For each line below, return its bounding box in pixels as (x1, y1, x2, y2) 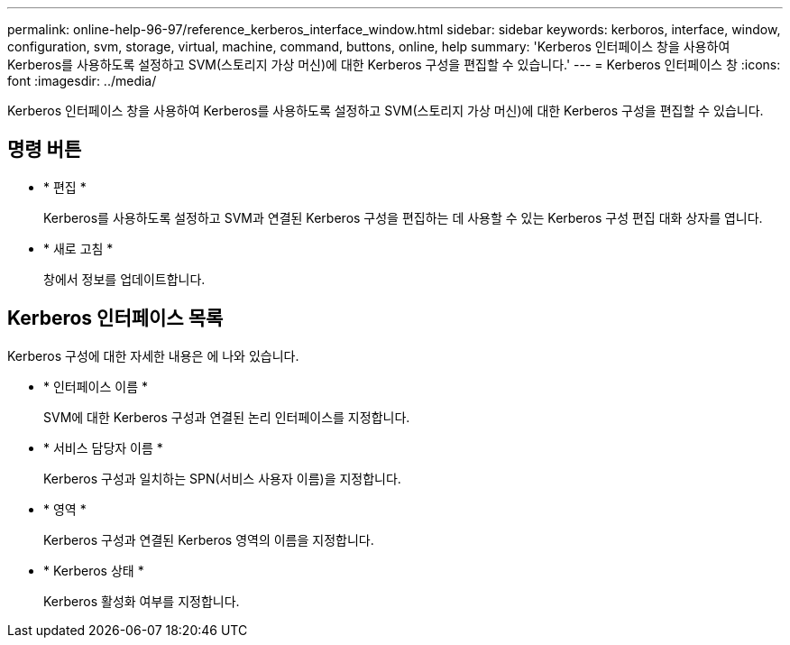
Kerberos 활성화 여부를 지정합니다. (43, 593, 240, 609)
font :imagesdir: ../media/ (7, 73, 157, 88)
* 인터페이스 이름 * (43, 378, 148, 394)
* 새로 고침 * (43, 240, 114, 256)
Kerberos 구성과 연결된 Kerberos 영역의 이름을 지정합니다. (43, 531, 374, 548)
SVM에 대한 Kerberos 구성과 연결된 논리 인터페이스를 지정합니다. (43, 409, 410, 425)
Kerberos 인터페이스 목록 (7, 307, 224, 330)
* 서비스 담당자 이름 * (43, 439, 163, 456)
